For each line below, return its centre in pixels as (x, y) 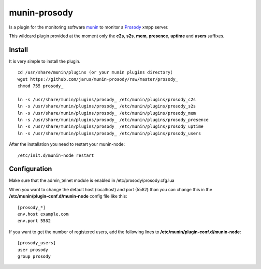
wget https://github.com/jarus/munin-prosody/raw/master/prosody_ (98, 79)
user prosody (33, 250)
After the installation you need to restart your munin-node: (67, 144)
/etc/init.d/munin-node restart (56, 155)
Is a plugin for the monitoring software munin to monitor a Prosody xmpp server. (89, 27)
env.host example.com (43, 214)
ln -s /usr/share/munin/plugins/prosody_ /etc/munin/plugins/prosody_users (109, 133)
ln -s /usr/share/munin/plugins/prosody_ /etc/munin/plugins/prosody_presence (113, 120)
